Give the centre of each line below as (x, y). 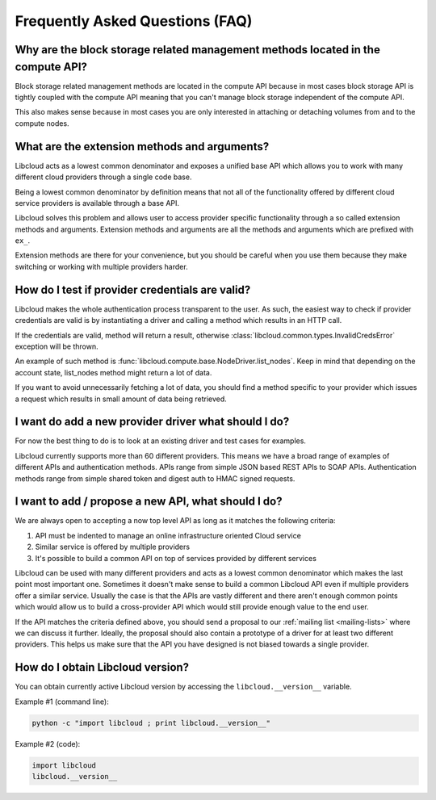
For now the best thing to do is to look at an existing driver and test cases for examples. (161, 441)
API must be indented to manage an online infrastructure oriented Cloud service (168, 535)
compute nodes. (42, 123)
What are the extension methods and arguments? (142, 147)
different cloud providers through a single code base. (103, 177)
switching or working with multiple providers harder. (102, 266)
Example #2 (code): (48, 743)
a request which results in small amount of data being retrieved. (121, 399)
